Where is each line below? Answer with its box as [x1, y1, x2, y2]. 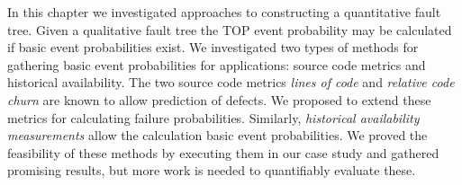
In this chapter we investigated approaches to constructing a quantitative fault [7, 3, 441, 21]
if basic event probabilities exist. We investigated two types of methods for [7, 38, 419, 57]
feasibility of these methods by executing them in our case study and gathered [7, 143, 439, 162]
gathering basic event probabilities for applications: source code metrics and [7, 55, 426, 74]
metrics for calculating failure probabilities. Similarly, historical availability [7, 108, 420, 127]
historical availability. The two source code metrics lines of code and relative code [7, 73, 455, 92]
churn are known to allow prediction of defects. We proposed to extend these [7, 90, 431, 109]
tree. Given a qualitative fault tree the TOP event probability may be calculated [7, 20, 452, 39]
